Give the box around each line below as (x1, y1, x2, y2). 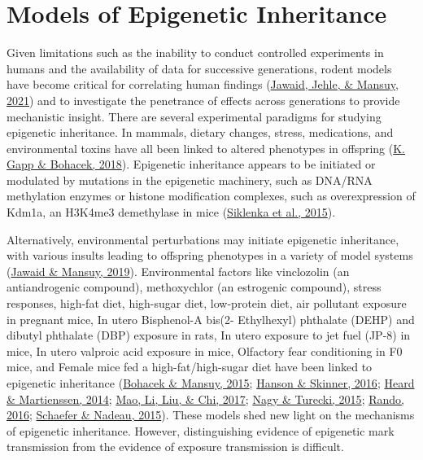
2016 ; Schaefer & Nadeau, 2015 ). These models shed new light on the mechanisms (7, 406, 415, 423)
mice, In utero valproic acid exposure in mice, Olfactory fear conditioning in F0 (7, 342, 403, 359)
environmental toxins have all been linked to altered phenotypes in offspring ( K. (7, 139, 405, 156)
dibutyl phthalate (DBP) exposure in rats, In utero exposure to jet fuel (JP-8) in (7, 326, 411, 344)
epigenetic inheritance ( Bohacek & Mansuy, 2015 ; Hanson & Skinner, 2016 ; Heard (7, 375, 415, 391)
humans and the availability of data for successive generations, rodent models (7, 59, 392, 77)
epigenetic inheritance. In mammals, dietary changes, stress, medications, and (7, 124, 394, 141)
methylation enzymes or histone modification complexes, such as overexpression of (7, 187, 416, 204)
